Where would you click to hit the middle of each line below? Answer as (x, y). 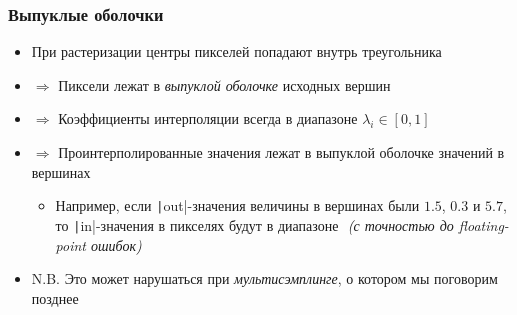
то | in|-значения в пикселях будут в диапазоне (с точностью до (254, 224)
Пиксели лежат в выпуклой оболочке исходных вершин (224, 84)
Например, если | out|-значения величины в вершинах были (237, 205)
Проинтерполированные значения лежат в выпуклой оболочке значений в (281, 152)
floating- (483, 224)
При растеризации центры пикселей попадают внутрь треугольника (236, 51)
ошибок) (116, 244)
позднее (55, 297)
